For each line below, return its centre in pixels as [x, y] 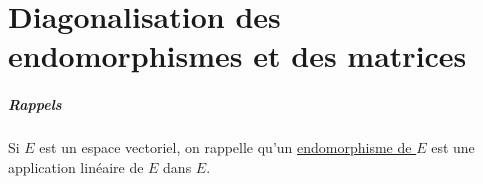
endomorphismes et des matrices [237, 55]
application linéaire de [76, 166]
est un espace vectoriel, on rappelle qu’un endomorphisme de [225, 147]
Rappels [35, 104]
